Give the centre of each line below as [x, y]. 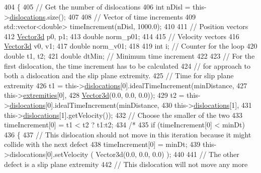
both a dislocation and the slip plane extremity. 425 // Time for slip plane [119, 75]
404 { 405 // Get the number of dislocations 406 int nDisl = [97, 7]
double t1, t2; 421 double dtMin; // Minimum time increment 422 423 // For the [129, 55]
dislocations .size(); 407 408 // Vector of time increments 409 [103, 16]
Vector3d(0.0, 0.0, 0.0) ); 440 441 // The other [167, 154]
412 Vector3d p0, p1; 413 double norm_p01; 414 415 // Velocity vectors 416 [122, 36]
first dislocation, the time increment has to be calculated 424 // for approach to [127, 65]
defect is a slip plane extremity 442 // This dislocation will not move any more [126, 164]
